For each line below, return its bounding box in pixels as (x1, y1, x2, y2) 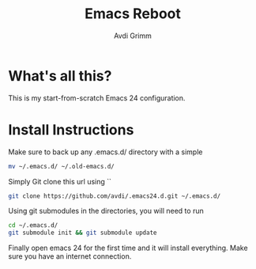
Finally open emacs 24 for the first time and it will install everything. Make (8, 243, 248, 253)
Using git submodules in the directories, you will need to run (8, 206, 204, 216)
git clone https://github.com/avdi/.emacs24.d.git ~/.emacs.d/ (8, 191, 221, 200)
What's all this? (8, 66, 112, 85)
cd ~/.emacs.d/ (8, 222, 58, 229)
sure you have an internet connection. (8, 252, 132, 261)
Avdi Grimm (114, 31, 152, 40)
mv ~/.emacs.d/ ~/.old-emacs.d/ (8, 162, 115, 170)
